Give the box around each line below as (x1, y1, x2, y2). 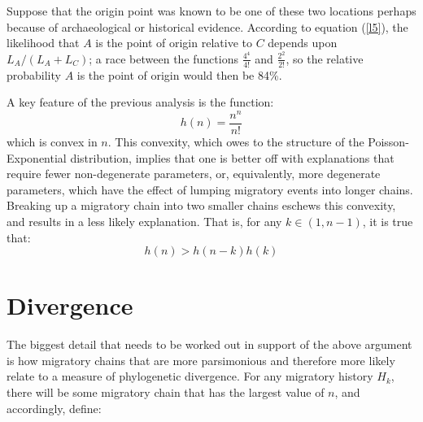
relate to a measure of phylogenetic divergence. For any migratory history (7, 368, 373, 385)
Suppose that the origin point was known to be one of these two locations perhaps (7, 2, 416, 19)
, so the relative (286, 50, 364, 67)
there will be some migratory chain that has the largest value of (7, 384, 325, 401)
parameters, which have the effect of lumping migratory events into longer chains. (7, 181, 413, 198)
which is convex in (7, 133, 98, 150)
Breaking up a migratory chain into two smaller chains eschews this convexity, (7, 197, 396, 214)
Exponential (7, 149, 67, 166)
